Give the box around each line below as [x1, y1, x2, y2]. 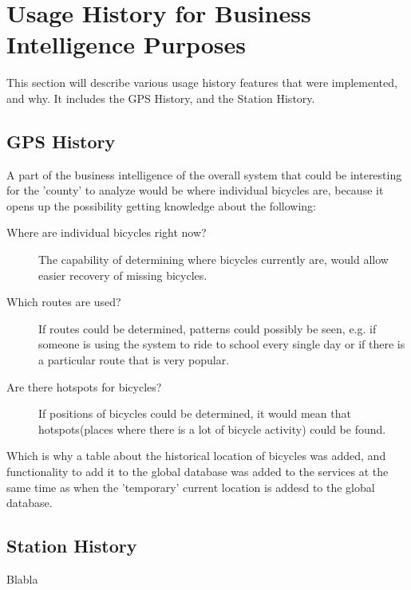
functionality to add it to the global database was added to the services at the [6, 463, 389, 480]
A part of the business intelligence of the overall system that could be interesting [6, 166, 402, 183]
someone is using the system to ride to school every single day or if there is [38, 336, 405, 352]
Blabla [6, 571, 38, 587]
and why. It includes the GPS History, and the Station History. [6, 89, 315, 106]
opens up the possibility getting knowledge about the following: [6, 197, 316, 214]
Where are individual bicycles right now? [6, 224, 207, 241]
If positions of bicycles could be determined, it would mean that [38, 405, 351, 422]
